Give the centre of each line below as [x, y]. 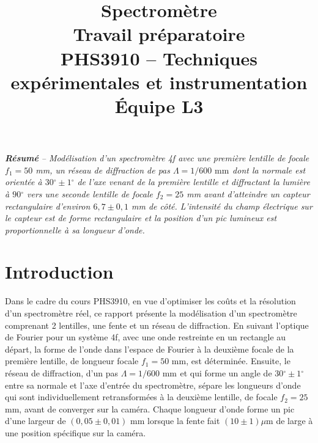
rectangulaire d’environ [48, 206]
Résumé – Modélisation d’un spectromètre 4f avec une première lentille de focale [157, 158]
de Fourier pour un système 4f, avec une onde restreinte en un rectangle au [146, 337]
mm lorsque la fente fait [175, 421]
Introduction [59, 272]
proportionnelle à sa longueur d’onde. [75, 229]
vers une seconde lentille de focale [90, 193]
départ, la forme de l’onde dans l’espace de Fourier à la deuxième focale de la [150, 349]
